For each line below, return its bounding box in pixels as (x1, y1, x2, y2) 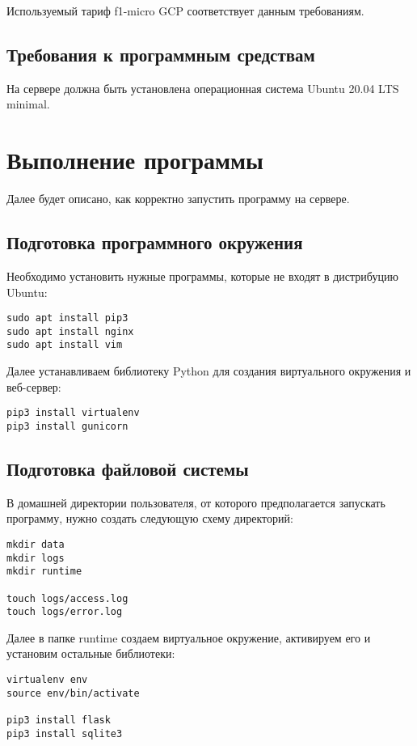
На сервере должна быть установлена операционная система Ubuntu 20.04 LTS (6, 79, 399, 96)
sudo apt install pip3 (6, 312, 128, 324)
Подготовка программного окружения (6, 230, 303, 255)
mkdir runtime (6, 566, 82, 578)
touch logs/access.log (6, 592, 128, 604)
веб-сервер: (6, 378, 61, 395)
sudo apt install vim (6, 339, 123, 351)
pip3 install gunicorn (6, 420, 128, 432)
